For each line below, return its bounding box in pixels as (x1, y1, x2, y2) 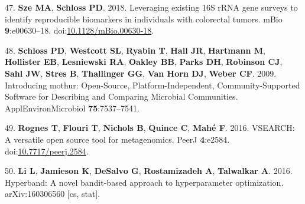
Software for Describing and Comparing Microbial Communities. (5, 90, 238, 103)
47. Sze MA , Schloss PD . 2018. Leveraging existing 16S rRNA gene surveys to (5, 1, 298, 13)
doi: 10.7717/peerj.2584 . (5, 144, 89, 157)
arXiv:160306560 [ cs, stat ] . (5, 187, 100, 200)
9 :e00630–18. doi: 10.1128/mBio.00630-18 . (5, 24, 154, 37)
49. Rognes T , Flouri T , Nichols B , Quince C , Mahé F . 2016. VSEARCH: (5, 121, 295, 134)
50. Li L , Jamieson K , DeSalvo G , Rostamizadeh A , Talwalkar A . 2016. (5, 164, 293, 177)
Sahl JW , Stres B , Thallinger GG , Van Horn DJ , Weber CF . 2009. (5, 67, 277, 79)
